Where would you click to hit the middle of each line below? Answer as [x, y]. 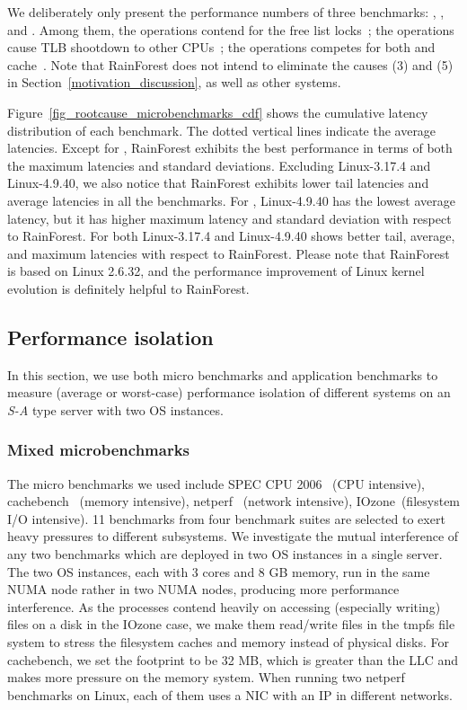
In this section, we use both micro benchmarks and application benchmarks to [223, 374]
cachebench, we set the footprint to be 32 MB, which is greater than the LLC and [233, 659]
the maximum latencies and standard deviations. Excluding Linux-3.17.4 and [219, 165]
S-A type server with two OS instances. [115, 409]
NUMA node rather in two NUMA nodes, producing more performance [203, 589]
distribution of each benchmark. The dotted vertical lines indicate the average [222, 130]
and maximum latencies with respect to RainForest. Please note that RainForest [229, 253]
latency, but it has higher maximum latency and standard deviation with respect [229, 218]
